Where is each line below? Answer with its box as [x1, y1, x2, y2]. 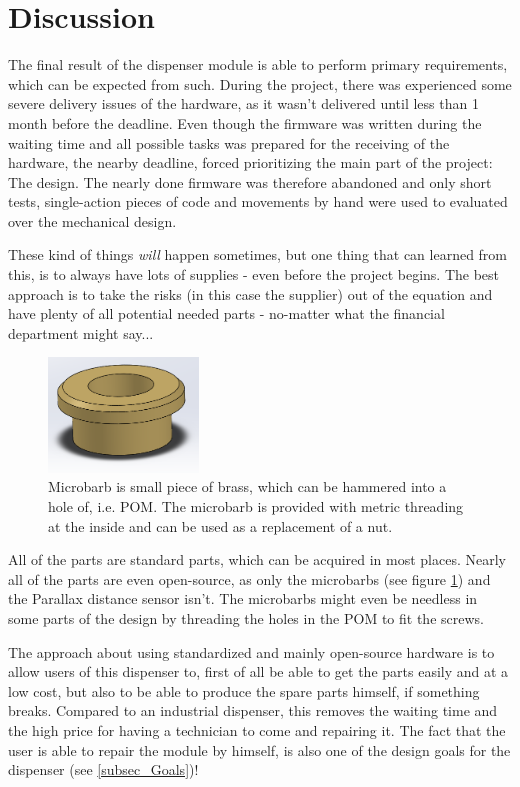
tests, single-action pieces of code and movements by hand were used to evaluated [8, 191, 508, 212]
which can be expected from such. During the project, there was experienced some [8, 73, 512, 94]
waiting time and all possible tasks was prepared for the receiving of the [8, 132, 450, 153]
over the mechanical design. [8, 210, 177, 231]
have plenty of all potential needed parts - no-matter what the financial [8, 303, 445, 324]
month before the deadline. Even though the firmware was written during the [8, 112, 482, 133]
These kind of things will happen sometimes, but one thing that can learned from [8, 244, 508, 265]
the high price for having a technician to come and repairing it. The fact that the [8, 719, 506, 740]
